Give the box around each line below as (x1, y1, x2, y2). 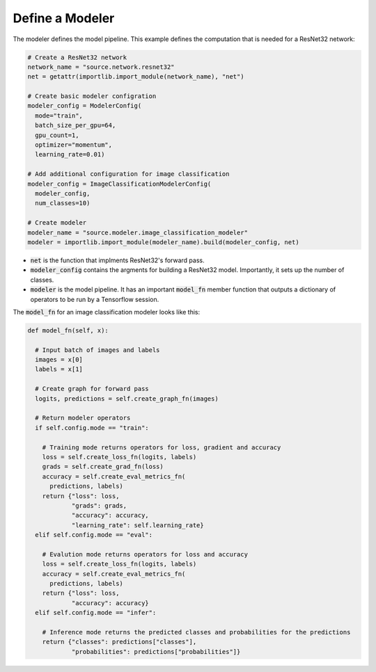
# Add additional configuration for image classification (27, 170, 230, 178)
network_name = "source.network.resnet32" (27, 63, 175, 71)
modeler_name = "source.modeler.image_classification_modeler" (27, 228, 249, 237)
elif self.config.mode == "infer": (35, 609, 157, 617)
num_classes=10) (35, 199, 91, 207)
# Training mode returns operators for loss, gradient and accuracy (42, 443, 281, 451)
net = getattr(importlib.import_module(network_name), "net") (27, 73, 244, 81)
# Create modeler (27, 219, 87, 227)
